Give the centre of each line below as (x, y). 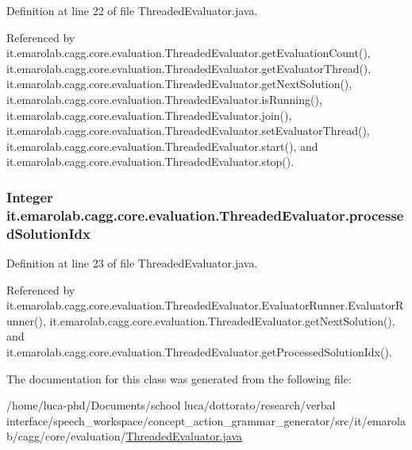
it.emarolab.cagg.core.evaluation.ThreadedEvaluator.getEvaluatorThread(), (189, 68)
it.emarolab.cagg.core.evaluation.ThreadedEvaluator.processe (205, 215)
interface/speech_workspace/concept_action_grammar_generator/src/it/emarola (206, 420)
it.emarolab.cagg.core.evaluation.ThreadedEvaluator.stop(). (150, 162)
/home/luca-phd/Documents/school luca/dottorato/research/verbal (171, 405)
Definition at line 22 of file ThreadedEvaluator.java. (132, 10)
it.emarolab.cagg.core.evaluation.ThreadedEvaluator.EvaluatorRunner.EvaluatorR (205, 305)
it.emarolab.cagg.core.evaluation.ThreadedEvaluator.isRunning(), (164, 99)
